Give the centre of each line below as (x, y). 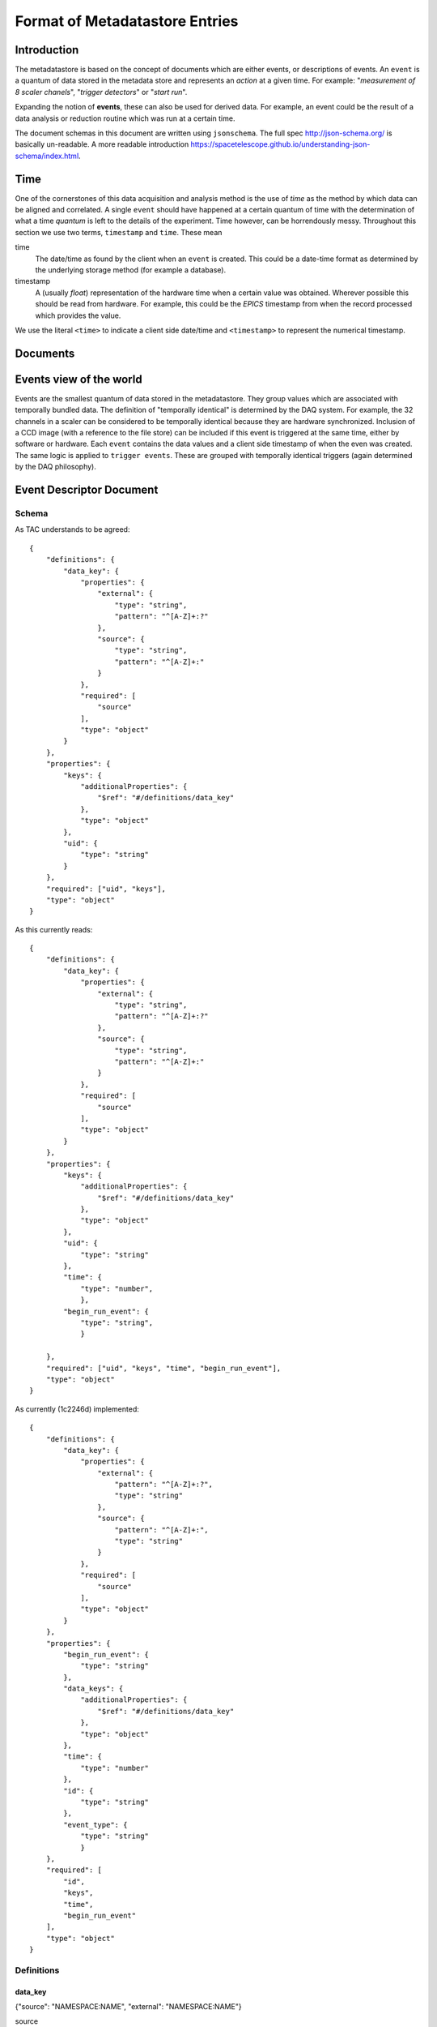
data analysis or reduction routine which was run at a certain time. (125, 118)
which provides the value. (78, 315)
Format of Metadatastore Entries (127, 21)
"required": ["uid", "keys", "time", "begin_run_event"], (163, 1368)
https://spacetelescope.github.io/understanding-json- (280, 144)
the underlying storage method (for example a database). (131, 270)
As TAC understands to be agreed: (72, 529)
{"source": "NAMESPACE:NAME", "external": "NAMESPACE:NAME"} (128, 2007)
